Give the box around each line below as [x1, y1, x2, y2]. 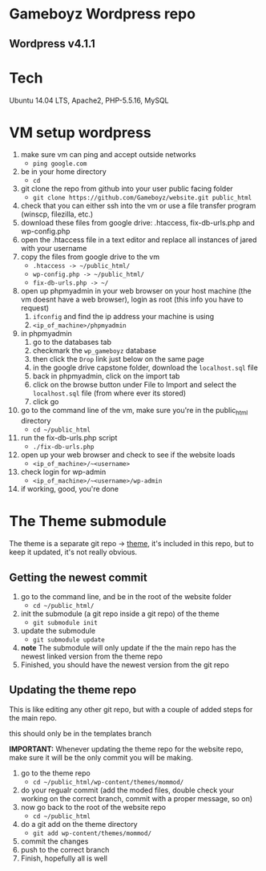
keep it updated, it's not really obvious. [9, 547, 138, 557]
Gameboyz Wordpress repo [9, 5, 195, 23]
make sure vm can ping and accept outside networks [20, 150, 196, 160]
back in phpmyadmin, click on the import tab [32, 371, 180, 381]
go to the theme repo [20, 768, 91, 778]
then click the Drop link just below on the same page [32, 354, 205, 364]
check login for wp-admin [20, 467, 107, 477]
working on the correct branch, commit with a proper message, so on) [20, 793, 253, 803]
